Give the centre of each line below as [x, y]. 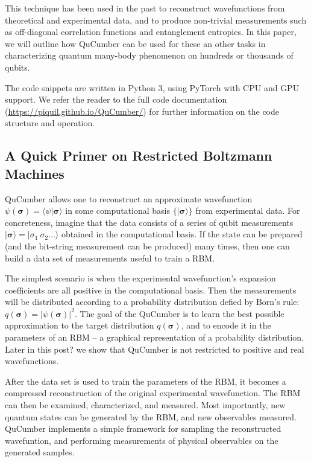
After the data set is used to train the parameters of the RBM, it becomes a [146, 381]
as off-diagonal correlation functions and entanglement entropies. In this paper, [151, 32]
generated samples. [40, 452]
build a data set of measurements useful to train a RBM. [110, 258]
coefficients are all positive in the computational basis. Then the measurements [151, 290]
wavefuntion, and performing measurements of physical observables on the [142, 440]
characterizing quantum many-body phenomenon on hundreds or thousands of [149, 55]
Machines [35, 173]
